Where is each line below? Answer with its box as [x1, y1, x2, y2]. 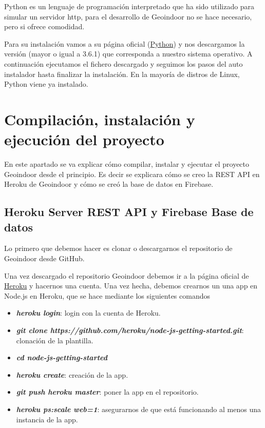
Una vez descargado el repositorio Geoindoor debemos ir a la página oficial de [4, 270, 249, 281]
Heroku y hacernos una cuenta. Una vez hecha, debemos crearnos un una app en [4, 280, 258, 291]
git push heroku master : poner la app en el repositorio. [16, 386, 199, 397]
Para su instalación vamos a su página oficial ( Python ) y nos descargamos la [4, 38, 245, 49]
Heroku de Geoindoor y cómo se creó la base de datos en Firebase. [4, 179, 214, 189]
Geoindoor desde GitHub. [4, 253, 85, 264]
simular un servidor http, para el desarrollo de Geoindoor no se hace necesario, [4, 11, 252, 22]
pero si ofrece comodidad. [4, 21, 85, 32]
